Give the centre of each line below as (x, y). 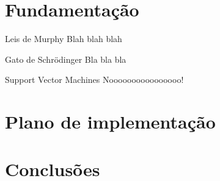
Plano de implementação (110, 122)
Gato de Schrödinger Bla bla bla (66, 59)
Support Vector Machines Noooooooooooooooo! (94, 80)
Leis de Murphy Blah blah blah (64, 39)
